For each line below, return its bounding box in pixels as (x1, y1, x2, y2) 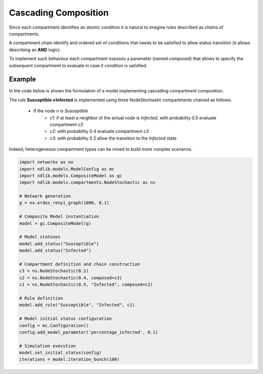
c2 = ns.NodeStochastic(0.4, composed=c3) (19, 275, 122, 281)
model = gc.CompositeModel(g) (19, 220, 92, 226)
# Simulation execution (19, 343, 76, 349)
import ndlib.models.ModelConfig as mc (19, 166, 114, 172)
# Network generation (19, 194, 71, 199)
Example (9, 75, 36, 84)
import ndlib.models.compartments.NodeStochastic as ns (19, 180, 156, 185)
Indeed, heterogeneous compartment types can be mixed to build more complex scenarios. (9, 146, 193, 152)
